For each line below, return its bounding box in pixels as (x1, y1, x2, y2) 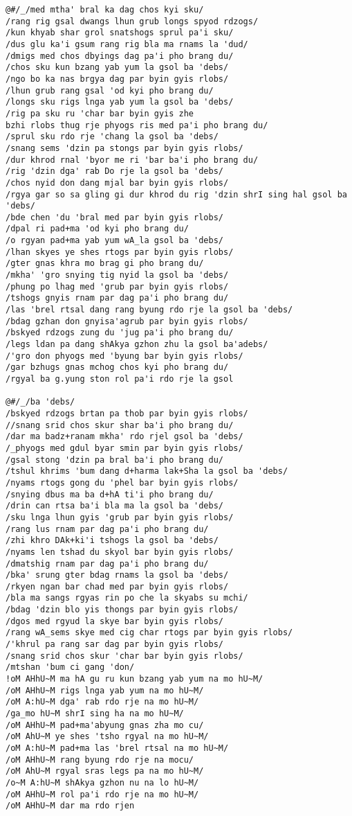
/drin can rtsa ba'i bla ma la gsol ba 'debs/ (6, 501, 223, 511)
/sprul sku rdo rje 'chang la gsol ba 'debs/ (6, 132, 219, 142)
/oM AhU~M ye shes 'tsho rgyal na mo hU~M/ (6, 731, 209, 742)
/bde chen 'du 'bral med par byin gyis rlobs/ (6, 212, 223, 222)
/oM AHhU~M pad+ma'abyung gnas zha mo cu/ (6, 720, 204, 730)
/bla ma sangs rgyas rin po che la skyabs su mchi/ (6, 593, 248, 603)
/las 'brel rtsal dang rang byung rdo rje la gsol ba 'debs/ (6, 305, 293, 315)
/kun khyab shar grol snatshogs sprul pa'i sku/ (6, 28, 234, 38)
